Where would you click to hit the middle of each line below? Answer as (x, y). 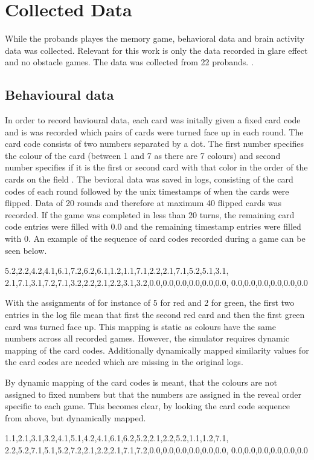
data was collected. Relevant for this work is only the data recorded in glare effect (156, 50)
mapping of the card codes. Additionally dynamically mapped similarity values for (157, 350)
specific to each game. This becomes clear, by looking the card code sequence (148, 406)
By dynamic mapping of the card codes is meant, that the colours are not (141, 382)
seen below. (26, 250)
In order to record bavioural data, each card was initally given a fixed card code (153, 120)
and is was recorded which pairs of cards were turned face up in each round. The (154, 131)
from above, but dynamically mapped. (75, 417)
